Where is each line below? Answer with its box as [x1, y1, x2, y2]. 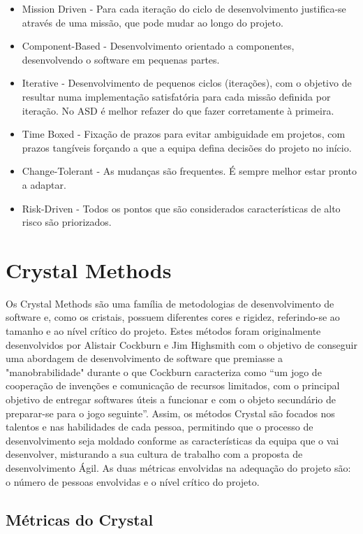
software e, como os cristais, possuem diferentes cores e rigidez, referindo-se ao [6, 310, 340, 324]
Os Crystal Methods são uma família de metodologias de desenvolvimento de [6, 296, 334, 310]
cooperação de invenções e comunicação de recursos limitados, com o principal [6, 378, 340, 393]
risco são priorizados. [22, 215, 112, 229]
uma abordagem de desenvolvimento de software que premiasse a [6, 351, 283, 366]
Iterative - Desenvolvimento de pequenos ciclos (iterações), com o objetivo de [22, 75, 352, 90]
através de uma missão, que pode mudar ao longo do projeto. [22, 15, 283, 29]
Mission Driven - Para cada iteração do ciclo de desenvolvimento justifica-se [22, 1, 346, 15]
